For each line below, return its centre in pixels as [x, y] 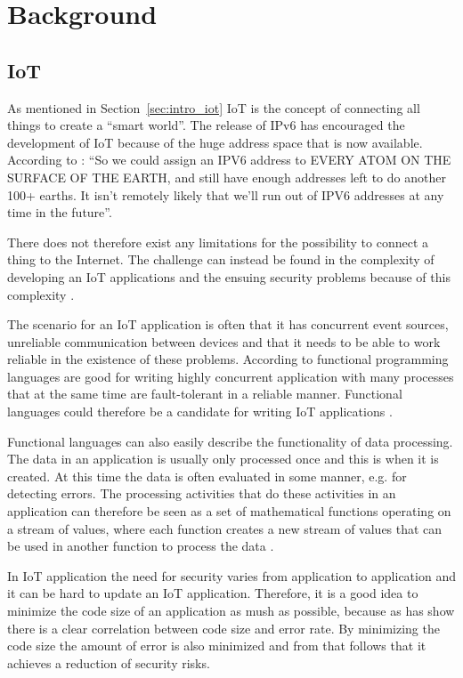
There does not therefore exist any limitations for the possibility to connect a [218, 242]
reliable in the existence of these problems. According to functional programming [228, 359]
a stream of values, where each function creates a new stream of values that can [225, 528]
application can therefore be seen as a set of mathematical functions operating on [229, 511]
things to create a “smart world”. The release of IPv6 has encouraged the [206, 125]
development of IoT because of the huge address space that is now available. [215, 142]
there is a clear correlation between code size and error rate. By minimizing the [223, 628]
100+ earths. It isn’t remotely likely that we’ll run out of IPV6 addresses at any [226, 194]
